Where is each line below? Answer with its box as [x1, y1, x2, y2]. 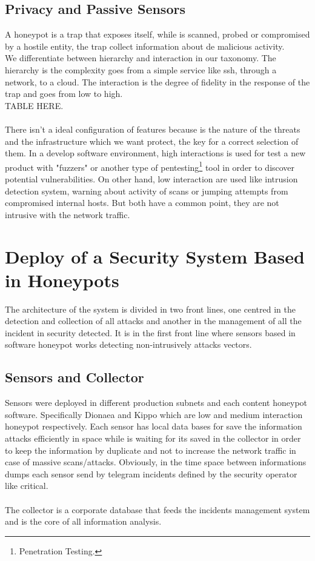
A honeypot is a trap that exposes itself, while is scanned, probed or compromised [5, 28, 310, 41]
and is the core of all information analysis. [5, 515, 162, 528]
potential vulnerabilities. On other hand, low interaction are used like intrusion [5, 172, 298, 185]
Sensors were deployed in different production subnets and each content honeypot [5, 396, 308, 409]
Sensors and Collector [5, 368, 144, 387]
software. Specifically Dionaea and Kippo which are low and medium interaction [5, 408, 303, 420]
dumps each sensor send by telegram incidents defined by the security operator [5, 467, 297, 480]
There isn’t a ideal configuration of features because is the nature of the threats [5, 122, 300, 135]
